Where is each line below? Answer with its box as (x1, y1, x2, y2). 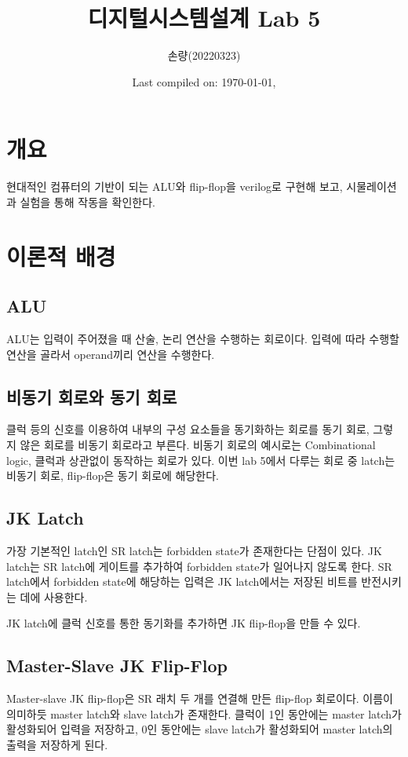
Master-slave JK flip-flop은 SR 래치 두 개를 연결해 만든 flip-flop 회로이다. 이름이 (6, 690, 393, 707)
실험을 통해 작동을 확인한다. (20, 193, 155, 210)
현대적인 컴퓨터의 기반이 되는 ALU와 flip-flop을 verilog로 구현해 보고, (6, 178, 343, 195)
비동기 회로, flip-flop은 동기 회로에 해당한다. (6, 467, 219, 484)
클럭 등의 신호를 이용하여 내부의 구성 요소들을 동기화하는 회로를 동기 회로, (6, 421, 370, 437)
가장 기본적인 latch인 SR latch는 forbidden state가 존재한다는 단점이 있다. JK (6, 542, 382, 558)
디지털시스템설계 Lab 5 (87, 2, 321, 34)
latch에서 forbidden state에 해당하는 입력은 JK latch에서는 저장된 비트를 (6, 573, 358, 590)
